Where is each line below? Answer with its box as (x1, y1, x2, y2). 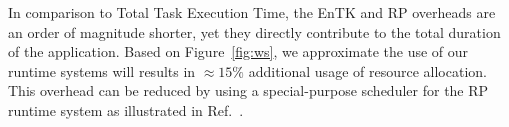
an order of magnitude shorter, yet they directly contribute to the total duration (8, 21, 501, 42)
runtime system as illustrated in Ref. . (8, 99, 244, 120)
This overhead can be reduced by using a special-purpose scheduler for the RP (8, 80, 489, 101)
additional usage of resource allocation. (248, 60, 487, 81)
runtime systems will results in (8, 60, 196, 81)
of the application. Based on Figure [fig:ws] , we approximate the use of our (8, 41, 469, 62)
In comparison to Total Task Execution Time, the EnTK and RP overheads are (8, 2, 496, 22)
